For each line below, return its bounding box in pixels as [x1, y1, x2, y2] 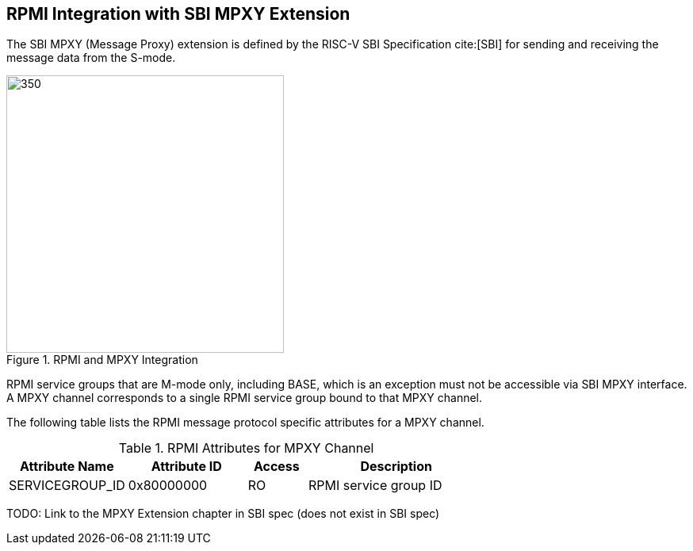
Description [360, 458, 432, 475]
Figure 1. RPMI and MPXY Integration [6, 353, 198, 367]
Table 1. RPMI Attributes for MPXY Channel [118, 440, 374, 457]
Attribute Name [20, 458, 114, 475]
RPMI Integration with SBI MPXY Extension [6, 4, 350, 24]
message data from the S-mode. [6, 51, 176, 65]
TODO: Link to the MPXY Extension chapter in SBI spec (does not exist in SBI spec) [6, 507, 440, 521]
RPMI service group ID [308, 477, 442, 494]
